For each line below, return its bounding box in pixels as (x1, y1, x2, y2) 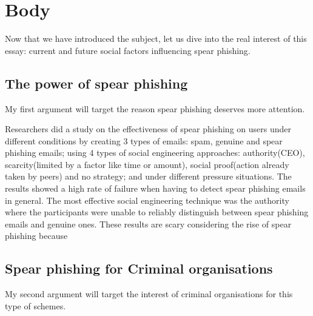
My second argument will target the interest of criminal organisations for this (5, 287, 293, 300)
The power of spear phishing (5, 73, 188, 92)
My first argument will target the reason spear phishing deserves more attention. (5, 102, 305, 115)
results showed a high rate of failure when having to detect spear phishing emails (5, 182, 306, 195)
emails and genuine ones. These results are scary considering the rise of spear (5, 217, 292, 230)
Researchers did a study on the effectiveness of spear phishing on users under (5, 123, 292, 135)
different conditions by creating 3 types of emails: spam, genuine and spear (5, 134, 283, 147)
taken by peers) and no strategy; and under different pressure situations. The (5, 170, 292, 183)
